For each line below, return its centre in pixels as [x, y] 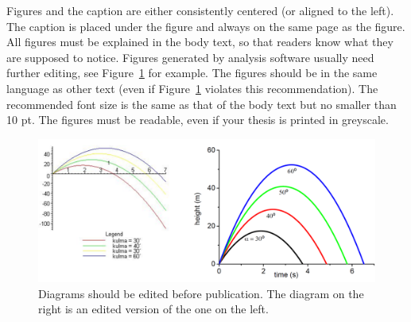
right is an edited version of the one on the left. [153, 309]
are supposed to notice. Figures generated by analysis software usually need [190, 57]
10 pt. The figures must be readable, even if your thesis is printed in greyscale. [198, 120]
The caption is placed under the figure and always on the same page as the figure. [206, 26]
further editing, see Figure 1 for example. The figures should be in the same [192, 73]
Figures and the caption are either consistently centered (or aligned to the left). [200, 10]
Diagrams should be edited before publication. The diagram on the [201, 293]
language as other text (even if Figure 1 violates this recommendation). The [192, 88]
